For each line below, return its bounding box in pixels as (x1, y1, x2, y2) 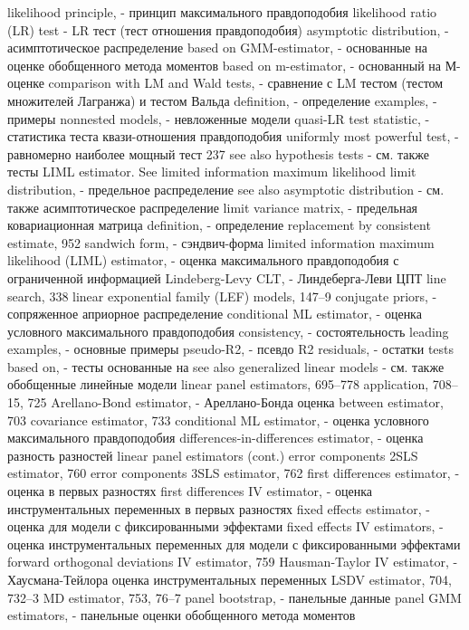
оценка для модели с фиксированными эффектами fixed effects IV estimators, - (7, 517, 444, 536)
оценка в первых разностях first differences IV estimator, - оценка (7, 482, 372, 501)
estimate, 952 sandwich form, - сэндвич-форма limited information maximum (7, 233, 435, 252)
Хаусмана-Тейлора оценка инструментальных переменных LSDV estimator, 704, (7, 570, 452, 588)
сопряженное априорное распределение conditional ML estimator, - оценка (7, 304, 422, 323)
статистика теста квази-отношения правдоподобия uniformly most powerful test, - (7, 127, 459, 146)
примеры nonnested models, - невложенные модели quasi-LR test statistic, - (7, 109, 430, 128)
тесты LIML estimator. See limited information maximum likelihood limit (7, 162, 416, 181)
